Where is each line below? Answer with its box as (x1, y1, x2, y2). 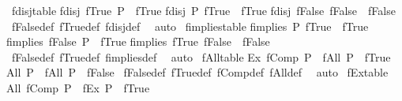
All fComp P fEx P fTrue (6, 79, 150, 95)
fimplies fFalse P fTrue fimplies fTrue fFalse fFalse (6, 33, 270, 50)
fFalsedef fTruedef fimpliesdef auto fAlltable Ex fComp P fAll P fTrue (11, 48, 391, 65)
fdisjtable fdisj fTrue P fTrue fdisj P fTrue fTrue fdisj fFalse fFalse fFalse (11, 2, 396, 18)
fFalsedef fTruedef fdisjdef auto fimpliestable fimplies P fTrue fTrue (11, 17, 369, 34)
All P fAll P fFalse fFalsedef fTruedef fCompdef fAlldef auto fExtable (6, 64, 389, 80)
